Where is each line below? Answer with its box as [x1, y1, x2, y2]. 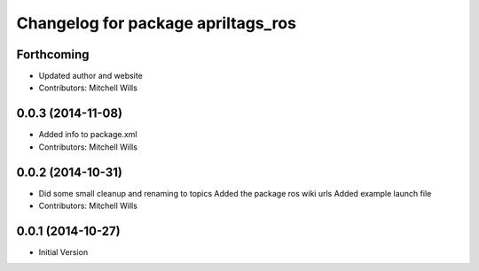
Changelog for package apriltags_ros [16, 13, 297, 33]
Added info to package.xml [38, 129, 137, 140]
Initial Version [38, 246, 89, 257]
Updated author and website [38, 71, 144, 81]
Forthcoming [16, 47, 90, 62]
